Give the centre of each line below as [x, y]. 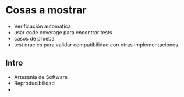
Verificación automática [42, 26]
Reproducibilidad [34, 83]
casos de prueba [34, 38]
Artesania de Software [41, 77]
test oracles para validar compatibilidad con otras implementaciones [96, 45]
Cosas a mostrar [46, 10]
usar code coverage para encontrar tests [63, 32]
